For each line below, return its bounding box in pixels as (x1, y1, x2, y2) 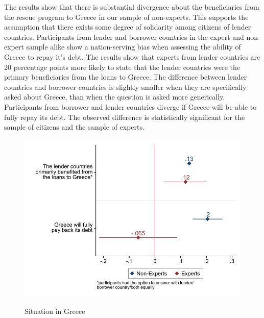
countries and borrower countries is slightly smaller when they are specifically (4, 81, 247, 92)
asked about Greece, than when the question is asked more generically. (4, 91, 225, 102)
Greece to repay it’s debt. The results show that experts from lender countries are (4, 51, 260, 62)
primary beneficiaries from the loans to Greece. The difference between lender (4, 71, 247, 82)
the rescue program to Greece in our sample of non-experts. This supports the (4, 11, 249, 22)
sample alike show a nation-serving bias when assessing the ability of (26, 41, 241, 52)
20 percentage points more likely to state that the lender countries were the (4, 61, 240, 72)
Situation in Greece (25, 305, 85, 316)
